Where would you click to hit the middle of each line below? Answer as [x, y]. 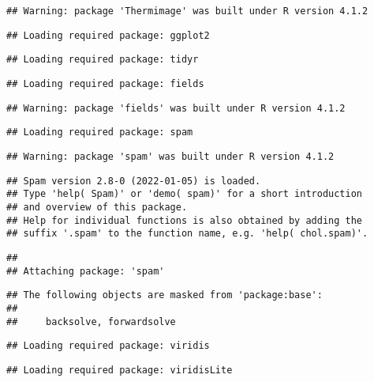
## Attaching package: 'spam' [86, 271]
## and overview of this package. [97, 207]
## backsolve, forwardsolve [91, 321]
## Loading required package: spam [100, 132]
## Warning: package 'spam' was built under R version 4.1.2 [170, 156]
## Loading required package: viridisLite [120, 370]
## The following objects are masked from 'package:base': [165, 295]
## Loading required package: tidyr [103, 60]
